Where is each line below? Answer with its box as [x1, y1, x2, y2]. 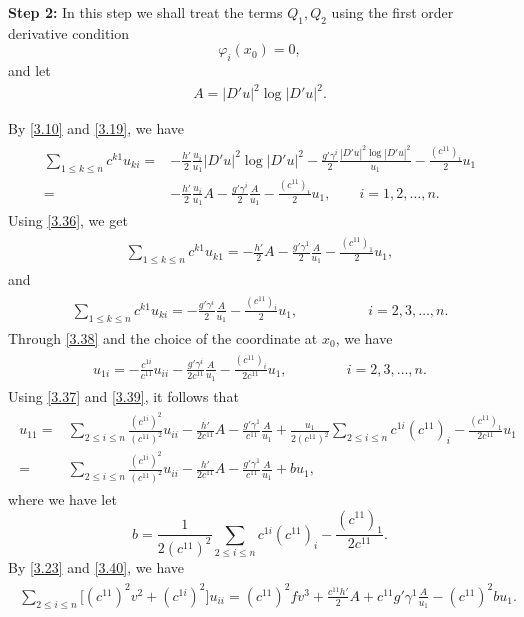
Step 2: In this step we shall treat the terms [8, 2, 283, 22]
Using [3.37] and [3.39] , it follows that [8, 385, 239, 406]
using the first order [331, 2, 454, 22]
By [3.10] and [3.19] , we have [8, 118, 185, 139]
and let [8, 60, 51, 81]
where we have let [8, 488, 117, 509]
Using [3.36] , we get [8, 210, 128, 231]
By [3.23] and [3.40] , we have [8, 556, 185, 577]
